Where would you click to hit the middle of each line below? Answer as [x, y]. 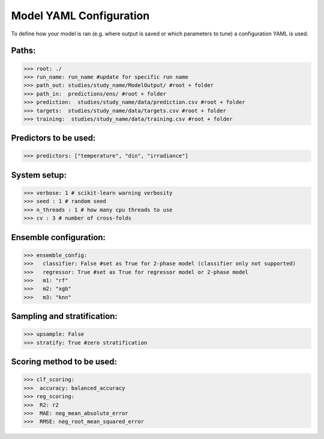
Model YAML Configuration [80, 16]
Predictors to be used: [53, 138]
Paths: [23, 51]
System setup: [39, 175]
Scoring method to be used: [64, 362]
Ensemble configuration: [58, 237]
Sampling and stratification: [64, 316]
